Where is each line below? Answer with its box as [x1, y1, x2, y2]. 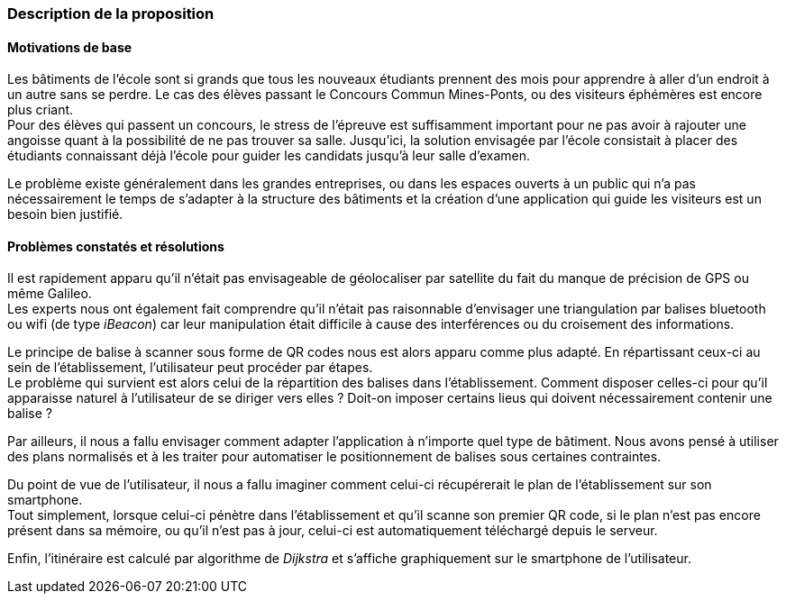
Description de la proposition [7, 5, 215, 23]
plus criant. [7, 102, 74, 118]
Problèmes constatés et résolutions [7, 238, 224, 254]
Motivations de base [7, 39, 133, 55]
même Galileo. [7, 286, 92, 302]
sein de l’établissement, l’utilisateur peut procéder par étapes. [7, 360, 373, 376]
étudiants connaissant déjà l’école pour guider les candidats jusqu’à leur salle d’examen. [7, 148, 530, 164]
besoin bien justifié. [7, 206, 123, 223]
